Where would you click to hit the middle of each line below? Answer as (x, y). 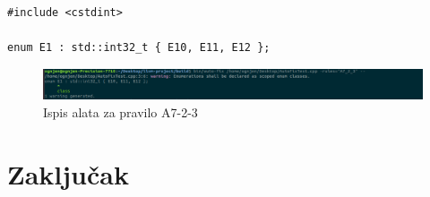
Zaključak (68, 173)
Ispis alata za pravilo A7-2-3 (120, 111)
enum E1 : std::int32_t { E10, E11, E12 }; (139, 48)
